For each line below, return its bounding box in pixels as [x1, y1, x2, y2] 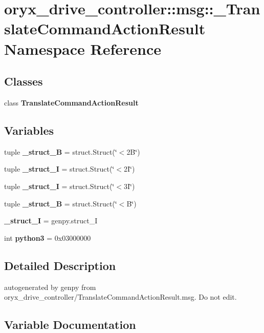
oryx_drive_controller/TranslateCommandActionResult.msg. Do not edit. [4, 292, 237, 302]
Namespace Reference [4, 38, 161, 59]
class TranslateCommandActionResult [4, 97, 139, 108]
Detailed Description [4, 257, 116, 273]
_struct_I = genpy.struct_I [4, 215, 98, 226]
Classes [4, 73, 43, 89]
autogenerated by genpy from [4, 281, 96, 292]
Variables [4, 122, 54, 138]
